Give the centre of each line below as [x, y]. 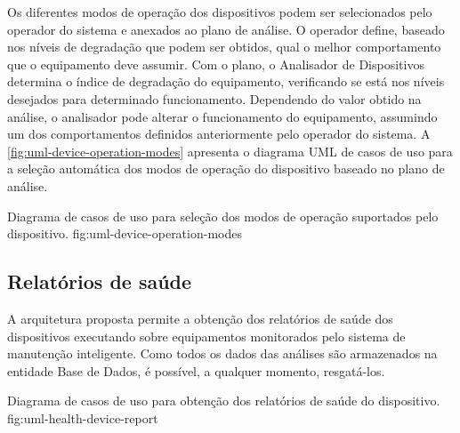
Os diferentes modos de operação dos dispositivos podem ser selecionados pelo [220, 12]
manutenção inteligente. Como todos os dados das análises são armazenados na [222, 353]
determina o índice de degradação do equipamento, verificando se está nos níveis [226, 81]
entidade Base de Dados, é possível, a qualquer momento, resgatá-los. [196, 370]
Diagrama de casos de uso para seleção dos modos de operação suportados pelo [223, 216]
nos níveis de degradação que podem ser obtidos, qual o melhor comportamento [224, 47]
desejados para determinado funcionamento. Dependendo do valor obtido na [214, 98]
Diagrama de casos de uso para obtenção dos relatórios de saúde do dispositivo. [224, 401]
